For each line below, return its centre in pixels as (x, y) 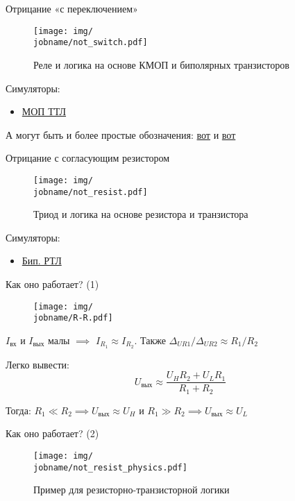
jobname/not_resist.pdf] (91, 192)
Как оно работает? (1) (52, 283)
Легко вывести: (37, 364)
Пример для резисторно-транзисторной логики (132, 490)
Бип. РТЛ (42, 261)
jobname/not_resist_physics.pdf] (110, 467)
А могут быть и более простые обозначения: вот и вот (121, 134)
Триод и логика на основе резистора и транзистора (141, 214)
